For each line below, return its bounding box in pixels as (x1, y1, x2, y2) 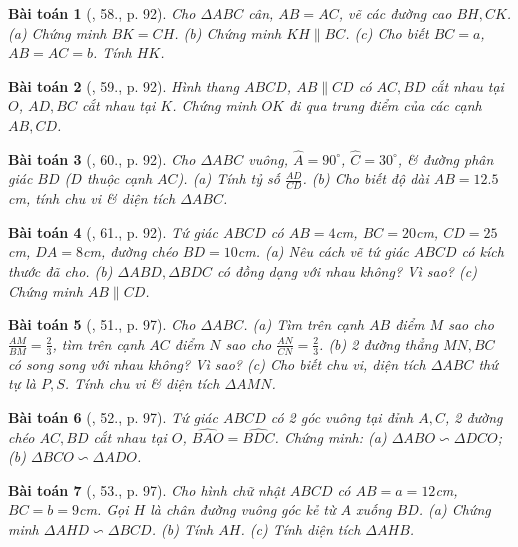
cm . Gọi (78, 499, 129, 520)
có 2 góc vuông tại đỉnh (270, 406, 414, 427)
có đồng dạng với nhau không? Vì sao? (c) (217, 260, 477, 281)
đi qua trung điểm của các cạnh (288, 95, 482, 116)
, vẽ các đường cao (338, 3, 452, 23)
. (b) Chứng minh (174, 22, 282, 43)
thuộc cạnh (86, 168, 153, 189)
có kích (461, 241, 504, 262)
